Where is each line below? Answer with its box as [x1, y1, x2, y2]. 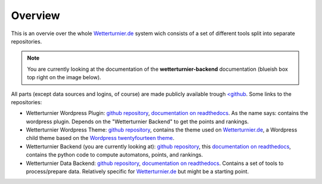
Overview [11, 9, 60, 22]
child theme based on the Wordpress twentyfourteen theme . [26, 135, 175, 142]
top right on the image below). [27, 74, 101, 81]
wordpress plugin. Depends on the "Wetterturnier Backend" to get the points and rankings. [26, 118, 249, 125]
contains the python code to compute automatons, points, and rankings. [26, 151, 203, 158]
